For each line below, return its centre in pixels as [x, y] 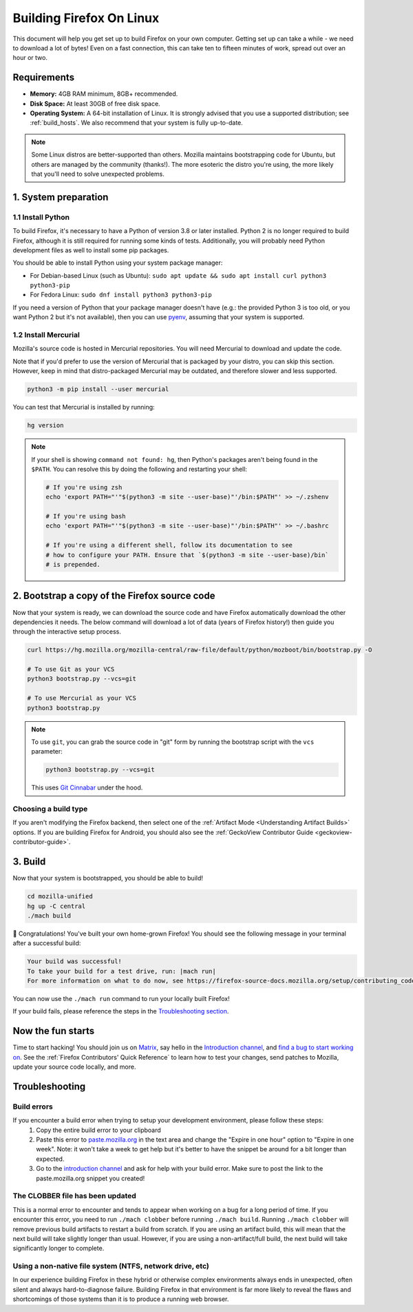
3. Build [29, 862]
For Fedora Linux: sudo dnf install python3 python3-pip [121, 295]
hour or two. [30, 58]
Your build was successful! [74, 961]
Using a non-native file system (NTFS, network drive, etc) [111, 1266]
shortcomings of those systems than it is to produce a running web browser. [121, 1299]
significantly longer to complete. [59, 1249]
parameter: [47, 751]
